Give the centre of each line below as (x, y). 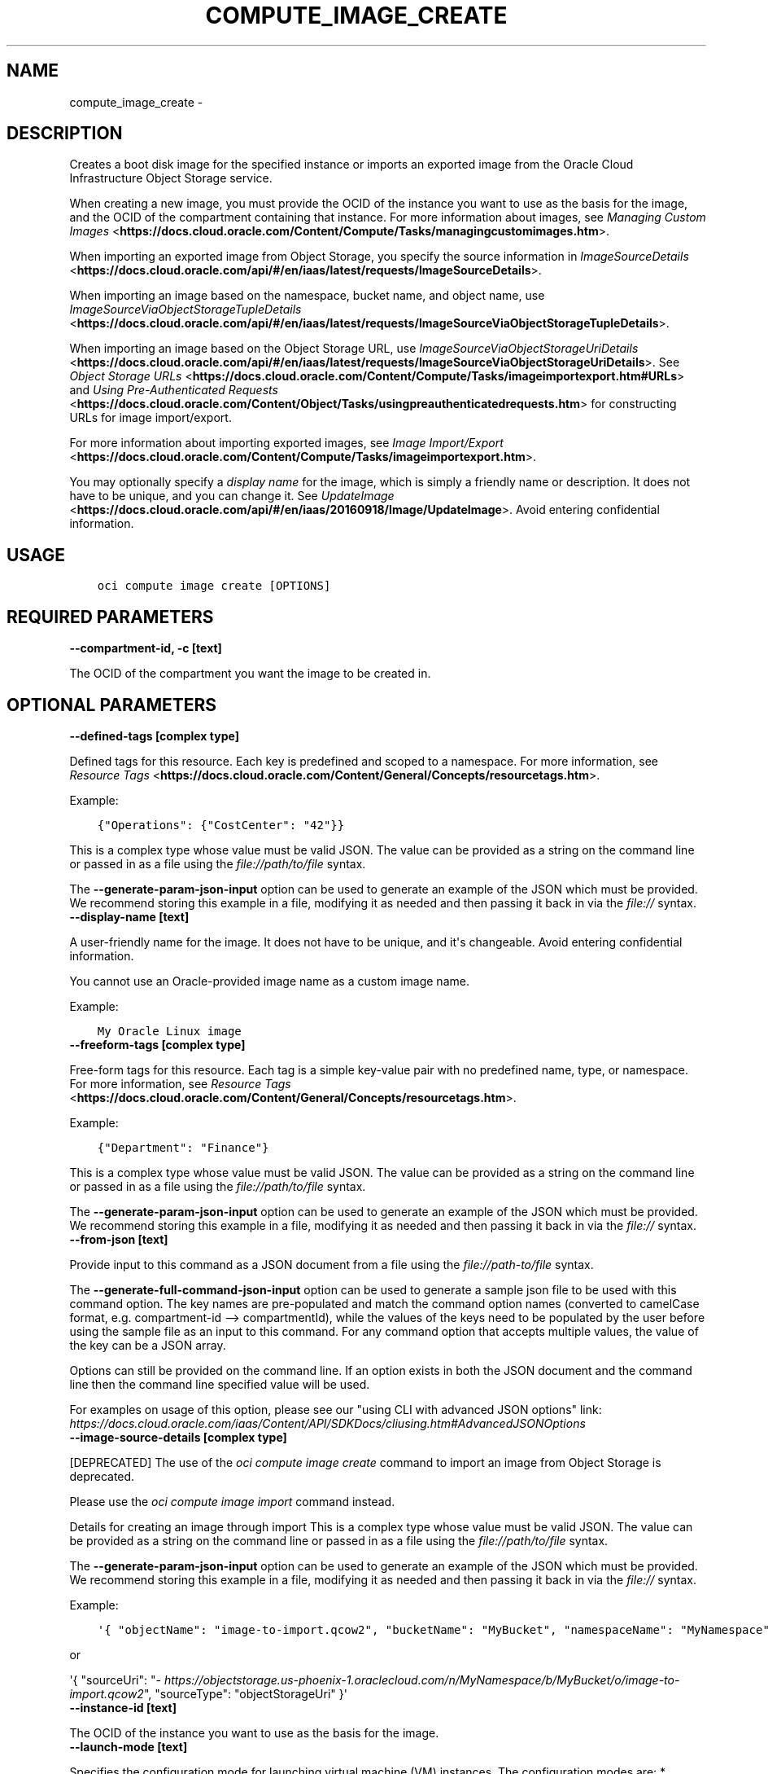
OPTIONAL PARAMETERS (112, 705)
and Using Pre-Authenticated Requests (174, 390)
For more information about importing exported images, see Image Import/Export (286, 443)
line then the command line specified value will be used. (220, 1384)
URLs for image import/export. (151, 418)
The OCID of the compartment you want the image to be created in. (250, 674)
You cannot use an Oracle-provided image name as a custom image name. (269, 981)
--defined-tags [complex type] (154, 736)
